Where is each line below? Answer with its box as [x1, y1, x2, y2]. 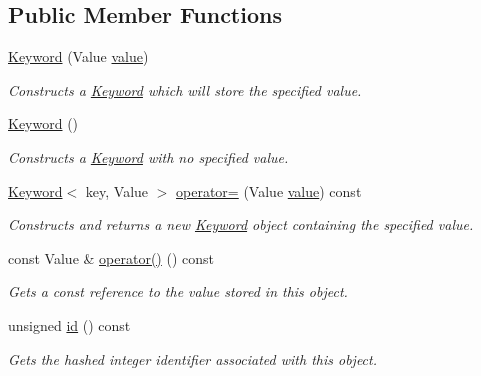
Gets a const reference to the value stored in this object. [8, 281, 348, 302]
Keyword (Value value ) [8, 46, 149, 67]
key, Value [85, 180, 149, 201]
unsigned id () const [8, 314, 131, 335]
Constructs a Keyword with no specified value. [8, 146, 289, 167]
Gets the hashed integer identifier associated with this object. [8, 348, 377, 369]
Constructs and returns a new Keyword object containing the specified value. [8, 214, 474, 235]
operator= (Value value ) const [176, 180, 362, 201]
